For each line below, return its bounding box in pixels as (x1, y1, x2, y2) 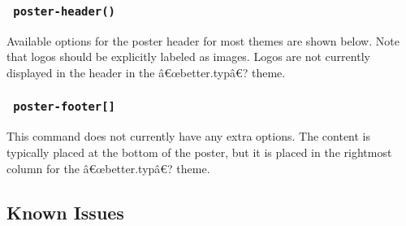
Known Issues (6, 199, 124, 224)
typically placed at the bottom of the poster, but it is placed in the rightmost (6, 143, 392, 160)
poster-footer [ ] (13, 100, 115, 114)
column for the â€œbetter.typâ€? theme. (6, 159, 210, 176)
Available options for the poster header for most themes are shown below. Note (6, 32, 400, 49)
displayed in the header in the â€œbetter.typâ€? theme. (6, 63, 286, 80)
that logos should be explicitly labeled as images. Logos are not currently (6, 48, 370, 65)
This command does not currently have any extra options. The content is (6, 128, 371, 145)
